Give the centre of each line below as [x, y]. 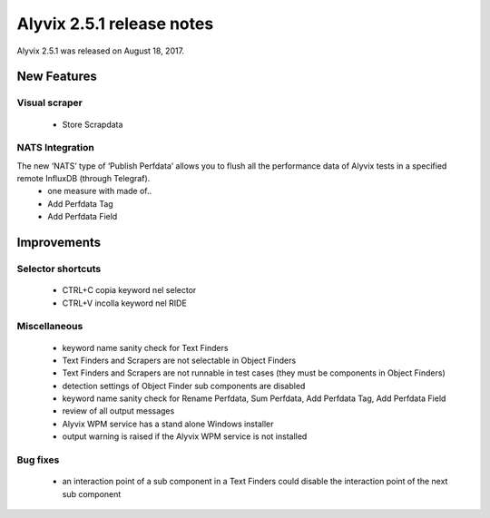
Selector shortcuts [59, 269]
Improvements [59, 243]
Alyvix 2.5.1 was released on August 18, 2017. [101, 51]
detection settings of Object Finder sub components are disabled [184, 386]
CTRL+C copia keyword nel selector [129, 290]
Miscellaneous [50, 327]
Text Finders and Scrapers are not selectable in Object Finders [179, 360]
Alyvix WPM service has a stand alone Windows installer [168, 424]
